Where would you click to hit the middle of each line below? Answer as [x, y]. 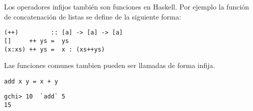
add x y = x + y [31, 81]
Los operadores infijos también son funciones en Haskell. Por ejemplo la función [127, 6]
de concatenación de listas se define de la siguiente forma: [93, 16]
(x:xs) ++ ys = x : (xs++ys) [55, 49]
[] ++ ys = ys [36, 41]
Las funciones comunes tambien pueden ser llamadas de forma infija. [110, 65]
